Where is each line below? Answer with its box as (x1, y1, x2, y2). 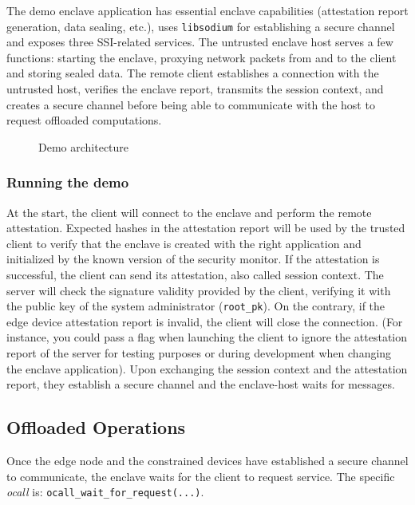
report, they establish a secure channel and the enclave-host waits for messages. (6, 376, 395, 393)
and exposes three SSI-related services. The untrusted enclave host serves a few (6, 34, 393, 50)
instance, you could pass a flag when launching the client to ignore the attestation (6, 329, 408, 345)
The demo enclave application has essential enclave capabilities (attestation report (6, 2, 409, 18)
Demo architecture (38, 138, 129, 155)
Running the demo (6, 172, 129, 192)
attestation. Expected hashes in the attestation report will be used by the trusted (6, 219, 405, 236)
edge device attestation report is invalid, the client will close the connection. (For (6, 313, 403, 329)
